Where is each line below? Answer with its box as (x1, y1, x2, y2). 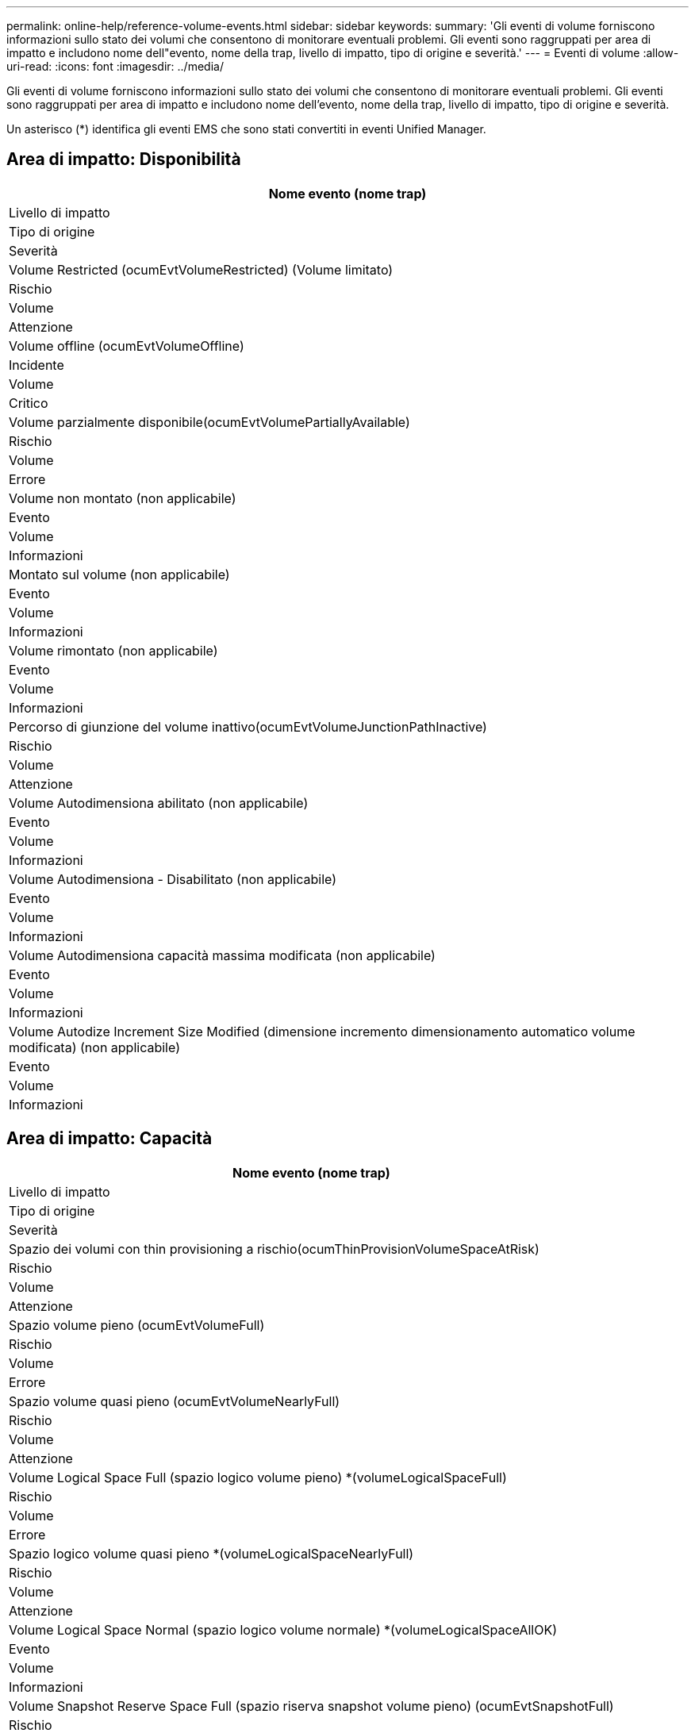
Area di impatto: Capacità (6, 1128, 213, 1149)
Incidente (9, 356, 64, 373)
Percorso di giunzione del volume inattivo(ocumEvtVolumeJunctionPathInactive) (9, 718, 487, 735)
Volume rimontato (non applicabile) (9, 642, 218, 659)
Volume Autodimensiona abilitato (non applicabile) (9, 794, 309, 811)
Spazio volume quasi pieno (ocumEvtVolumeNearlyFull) (9, 1393, 340, 1409)
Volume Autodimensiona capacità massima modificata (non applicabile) (9, 947, 436, 963)
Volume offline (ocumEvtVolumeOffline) (9, 337, 244, 354)
